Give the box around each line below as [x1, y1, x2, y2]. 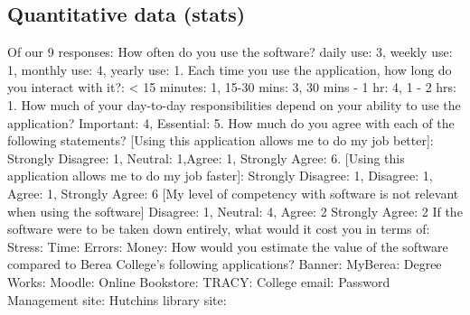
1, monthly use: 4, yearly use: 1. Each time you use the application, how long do [7, 60, 452, 79]
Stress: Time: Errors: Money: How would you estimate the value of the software [7, 236, 448, 255]
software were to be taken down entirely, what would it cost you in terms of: [7, 219, 430, 238]
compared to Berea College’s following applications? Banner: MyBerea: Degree [7, 255, 442, 273]
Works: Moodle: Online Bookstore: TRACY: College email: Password [7, 272, 390, 291]
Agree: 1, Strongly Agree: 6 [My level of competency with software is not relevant [7, 183, 459, 202]
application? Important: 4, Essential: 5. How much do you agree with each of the [7, 113, 455, 132]
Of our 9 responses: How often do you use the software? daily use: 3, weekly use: [7, 42, 453, 61]
